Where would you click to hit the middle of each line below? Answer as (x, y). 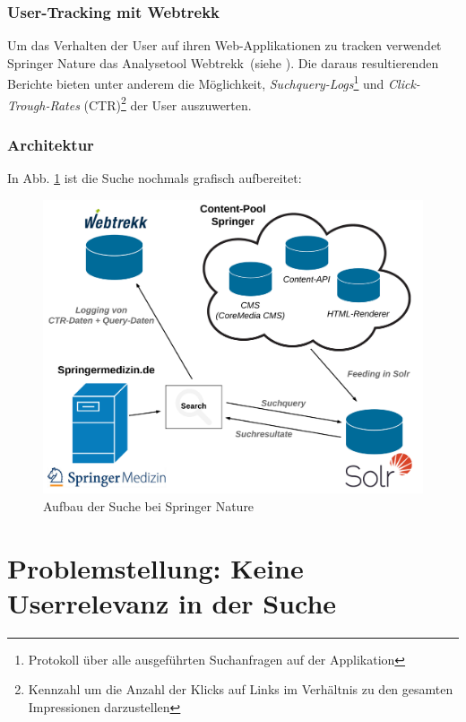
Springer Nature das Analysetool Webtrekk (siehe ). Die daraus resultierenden (223, 62)
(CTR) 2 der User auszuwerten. (168, 103)
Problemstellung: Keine (155, 567)
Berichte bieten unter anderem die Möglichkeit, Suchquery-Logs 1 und (196, 83)
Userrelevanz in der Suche (172, 602)
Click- (404, 84)
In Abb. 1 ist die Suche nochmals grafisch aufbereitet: (155, 178)
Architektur (51, 144)
